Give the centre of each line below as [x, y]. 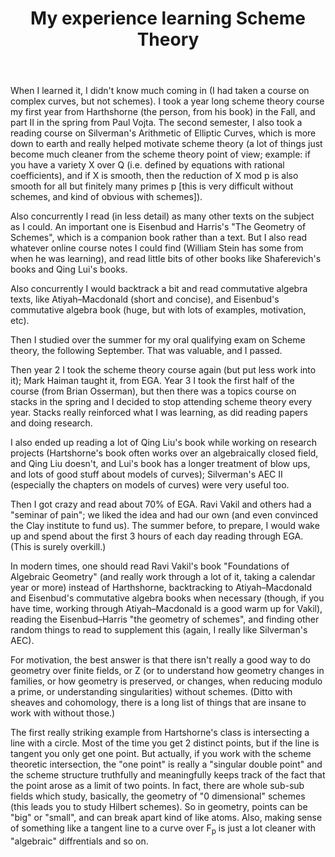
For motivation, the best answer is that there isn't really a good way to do [160, 660]
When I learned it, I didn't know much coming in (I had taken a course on [160, 91]
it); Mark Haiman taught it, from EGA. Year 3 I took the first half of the [152, 381]
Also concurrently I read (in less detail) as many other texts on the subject [162, 216]
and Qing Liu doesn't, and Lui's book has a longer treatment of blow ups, [160, 464]
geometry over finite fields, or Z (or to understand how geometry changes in [167, 671]
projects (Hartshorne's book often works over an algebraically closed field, [164, 453]
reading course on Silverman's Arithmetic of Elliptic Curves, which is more [163, 133]
